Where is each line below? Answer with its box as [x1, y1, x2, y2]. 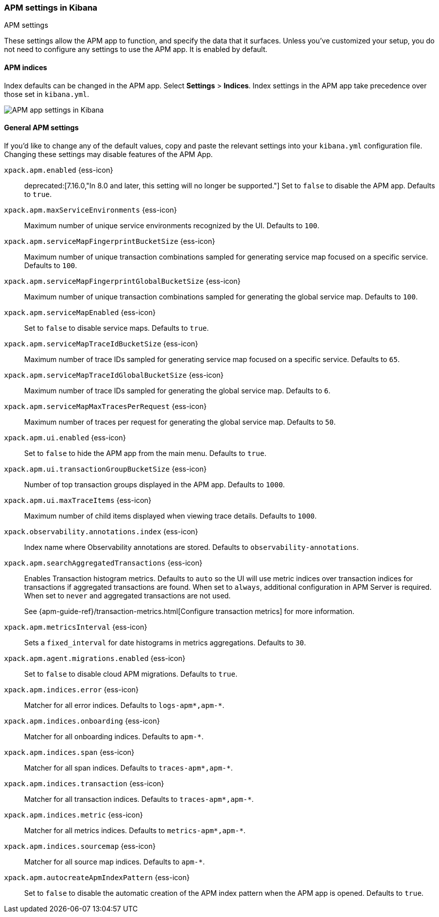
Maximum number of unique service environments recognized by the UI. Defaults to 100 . [24, 221, 320, 230]
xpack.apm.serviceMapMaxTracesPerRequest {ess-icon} [4, 401, 207, 411]
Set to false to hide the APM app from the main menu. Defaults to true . [24, 448, 267, 457]
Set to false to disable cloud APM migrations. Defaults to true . [24, 669, 237, 678]
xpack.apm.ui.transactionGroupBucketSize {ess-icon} [4, 464, 207, 473]
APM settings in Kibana [4, 3, 98, 13]
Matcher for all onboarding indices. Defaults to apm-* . [24, 732, 204, 741]
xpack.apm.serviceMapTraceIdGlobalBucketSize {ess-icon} [4, 370, 224, 379]
